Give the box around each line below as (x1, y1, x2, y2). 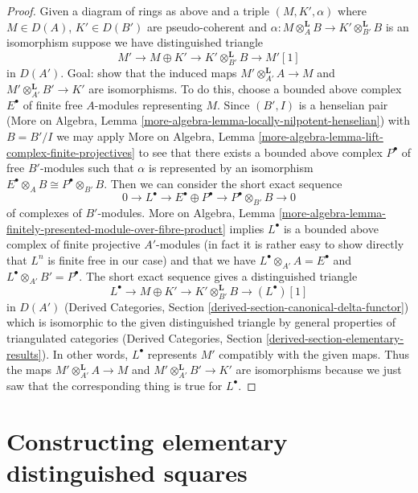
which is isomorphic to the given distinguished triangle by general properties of (6, 314, 395, 331)
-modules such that (39, 159, 134, 176)
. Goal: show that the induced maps (60, 64, 237, 81)
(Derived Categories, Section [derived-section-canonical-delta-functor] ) (64, 298, 409, 314)
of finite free (23, 96, 83, 113)
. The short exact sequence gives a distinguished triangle (79, 267, 358, 284)
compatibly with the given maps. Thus (219, 345, 409, 362)
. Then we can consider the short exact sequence (104, 175, 342, 191)
